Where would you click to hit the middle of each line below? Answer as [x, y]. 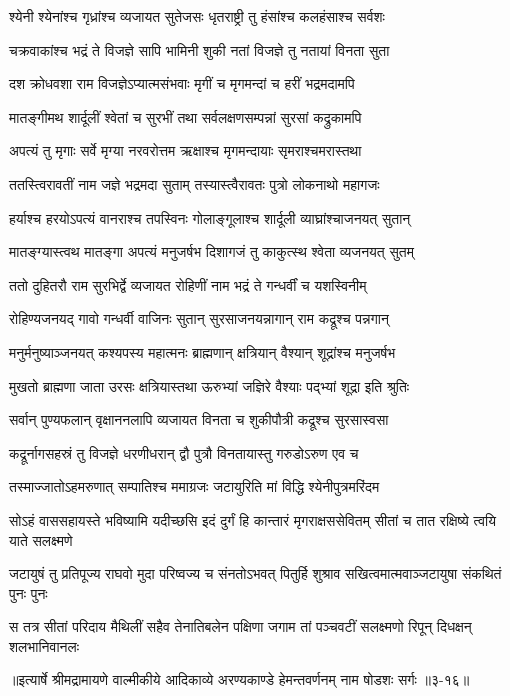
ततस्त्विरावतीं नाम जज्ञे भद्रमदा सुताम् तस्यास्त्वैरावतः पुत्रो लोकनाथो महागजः [194, 183]
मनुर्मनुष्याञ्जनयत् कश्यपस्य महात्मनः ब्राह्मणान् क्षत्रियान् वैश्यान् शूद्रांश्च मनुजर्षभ [202, 351]
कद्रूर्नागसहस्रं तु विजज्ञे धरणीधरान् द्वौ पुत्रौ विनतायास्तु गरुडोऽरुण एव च [184, 452]
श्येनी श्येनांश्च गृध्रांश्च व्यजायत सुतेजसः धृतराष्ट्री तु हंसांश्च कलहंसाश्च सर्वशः [197, 16]
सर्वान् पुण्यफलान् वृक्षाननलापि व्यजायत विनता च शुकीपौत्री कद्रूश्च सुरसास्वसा [199, 419]
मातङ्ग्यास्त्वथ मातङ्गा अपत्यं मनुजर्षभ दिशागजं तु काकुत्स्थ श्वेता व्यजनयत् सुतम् [211, 251]
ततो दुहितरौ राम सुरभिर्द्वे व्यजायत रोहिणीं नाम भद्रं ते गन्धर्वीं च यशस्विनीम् [188, 284]
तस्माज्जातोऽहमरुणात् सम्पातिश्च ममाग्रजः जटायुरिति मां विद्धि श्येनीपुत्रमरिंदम [194, 486]
